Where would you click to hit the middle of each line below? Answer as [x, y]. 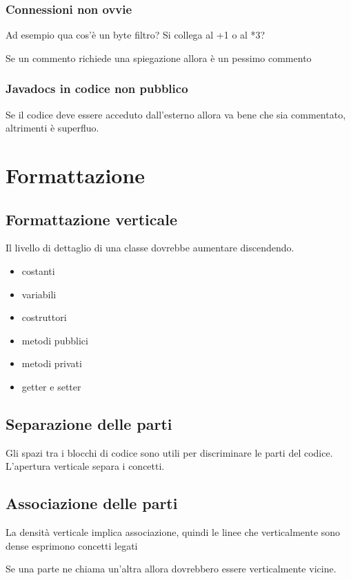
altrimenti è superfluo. [52, 128]
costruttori [44, 317]
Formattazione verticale [92, 219]
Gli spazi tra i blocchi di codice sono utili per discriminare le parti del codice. [169, 452]
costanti [38, 270]
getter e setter [51, 386]
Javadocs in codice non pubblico [97, 89]
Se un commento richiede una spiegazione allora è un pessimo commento [159, 58]
